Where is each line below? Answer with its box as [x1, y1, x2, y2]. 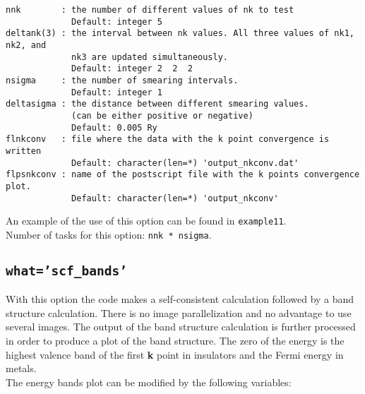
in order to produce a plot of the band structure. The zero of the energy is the [6, 333, 345, 348]
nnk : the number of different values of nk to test [6, 5, 294, 15]
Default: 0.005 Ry [71, 122, 157, 133]
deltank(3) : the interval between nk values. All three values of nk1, [6, 28, 354, 39]
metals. [6, 361, 37, 376]
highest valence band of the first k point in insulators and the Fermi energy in [6, 347, 344, 362]
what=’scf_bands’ [6, 263, 127, 278]
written [6, 145, 42, 156]
